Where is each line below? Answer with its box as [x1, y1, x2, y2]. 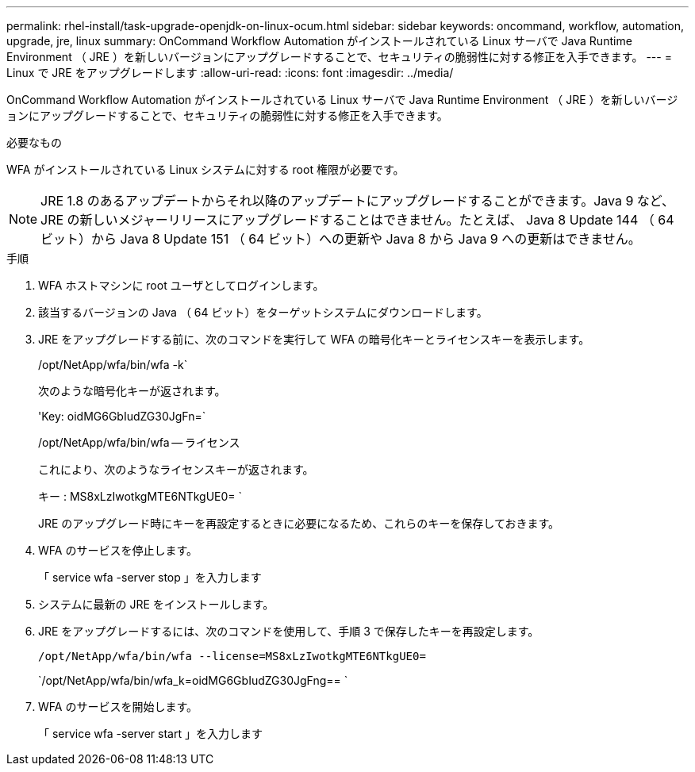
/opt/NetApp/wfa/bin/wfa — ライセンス [38, 436, 240, 449]
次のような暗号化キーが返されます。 [38, 384, 226, 398]
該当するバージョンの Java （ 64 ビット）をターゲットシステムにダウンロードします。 [38, 305, 488, 319]
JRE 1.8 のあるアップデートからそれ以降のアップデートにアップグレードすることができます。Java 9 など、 [40, 193, 675, 209]
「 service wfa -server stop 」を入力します [38, 570, 262, 584]
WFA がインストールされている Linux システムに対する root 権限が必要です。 [6, 163, 405, 176]
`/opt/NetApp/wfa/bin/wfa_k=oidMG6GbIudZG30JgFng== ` [38, 674, 348, 687]
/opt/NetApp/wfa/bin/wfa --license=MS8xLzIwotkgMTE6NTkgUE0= [38, 650, 426, 663]
